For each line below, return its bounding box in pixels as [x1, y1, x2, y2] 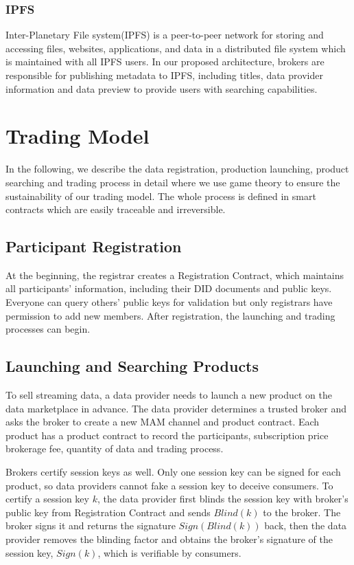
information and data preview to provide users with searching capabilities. [5, 81, 318, 96]
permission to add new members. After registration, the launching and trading [5, 308, 335, 322]
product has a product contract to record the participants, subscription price [5, 428, 329, 442]
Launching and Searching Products [5, 355, 259, 377]
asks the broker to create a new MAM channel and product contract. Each [5, 414, 320, 429]
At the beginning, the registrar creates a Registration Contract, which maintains [5, 267, 344, 282]
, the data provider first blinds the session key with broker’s [97, 491, 349, 506]
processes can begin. [5, 322, 91, 336]
